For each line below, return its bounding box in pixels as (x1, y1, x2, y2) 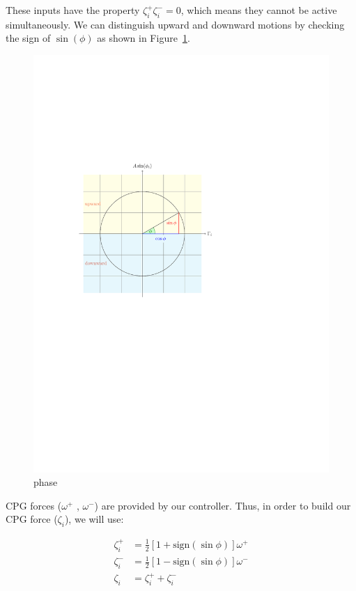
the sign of (6, 31, 51, 45)
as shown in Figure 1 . (97, 31, 190, 45)
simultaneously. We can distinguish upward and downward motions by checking (6, 17, 345, 31)
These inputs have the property (6, 3, 140, 17)
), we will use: (64, 512, 124, 526)
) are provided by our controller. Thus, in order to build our (94, 498, 351, 512)
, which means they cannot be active (180, 3, 337, 17)
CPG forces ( (6, 498, 62, 512)
